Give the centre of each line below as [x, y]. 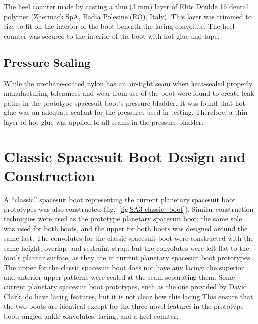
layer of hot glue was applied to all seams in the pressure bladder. [104, 122]
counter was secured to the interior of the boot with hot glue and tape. [112, 35]
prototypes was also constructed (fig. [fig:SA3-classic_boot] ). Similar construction [129, 209]
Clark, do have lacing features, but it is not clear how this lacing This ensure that [129, 296]
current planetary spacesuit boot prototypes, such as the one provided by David [126, 287]
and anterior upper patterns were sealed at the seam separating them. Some [120, 277]
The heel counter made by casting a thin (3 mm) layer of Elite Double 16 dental [126, 6]
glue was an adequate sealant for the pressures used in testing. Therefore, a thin [126, 112]
